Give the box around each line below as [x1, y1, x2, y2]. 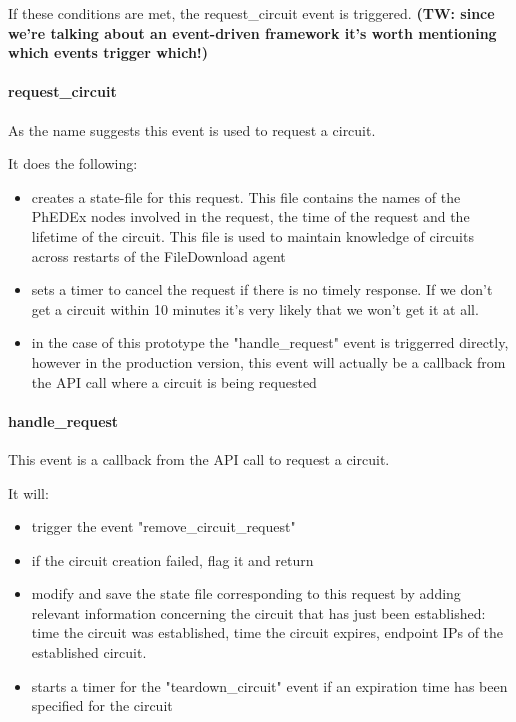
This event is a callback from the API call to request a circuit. [8, 448, 390, 469]
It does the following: [8, 153, 138, 174]
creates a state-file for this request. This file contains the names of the [31, 186, 461, 207]
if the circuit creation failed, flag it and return [31, 549, 314, 570]
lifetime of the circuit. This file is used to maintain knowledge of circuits [31, 225, 474, 246]
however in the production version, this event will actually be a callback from [31, 351, 506, 372]
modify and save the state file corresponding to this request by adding [31, 583, 461, 604]
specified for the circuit [31, 695, 173, 716]
